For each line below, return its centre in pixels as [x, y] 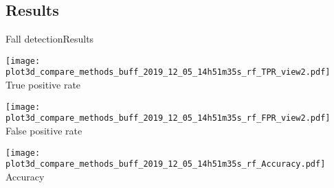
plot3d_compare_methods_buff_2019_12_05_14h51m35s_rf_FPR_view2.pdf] [168, 118]
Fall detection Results [50, 39]
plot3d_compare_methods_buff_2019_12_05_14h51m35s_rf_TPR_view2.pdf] [168, 72]
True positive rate [43, 85]
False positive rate [44, 131]
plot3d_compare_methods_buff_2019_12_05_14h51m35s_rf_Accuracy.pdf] [166, 164]
